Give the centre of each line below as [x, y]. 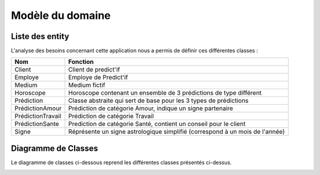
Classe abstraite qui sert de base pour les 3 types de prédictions [159, 101]
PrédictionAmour [38, 108]
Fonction [81, 62]
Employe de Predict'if [98, 77]
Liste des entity [40, 36]
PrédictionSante [37, 124]
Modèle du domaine [61, 15]
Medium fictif [87, 85]
